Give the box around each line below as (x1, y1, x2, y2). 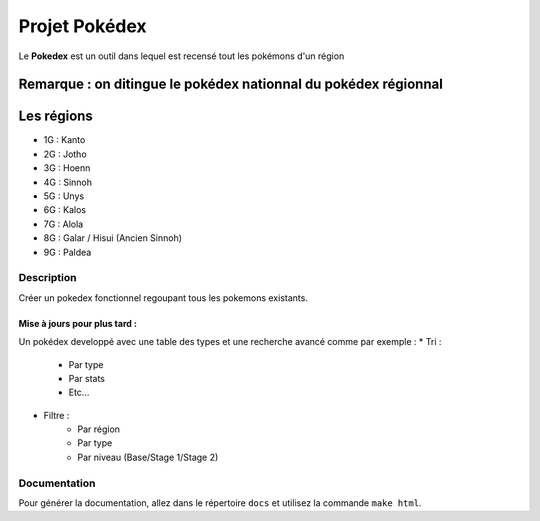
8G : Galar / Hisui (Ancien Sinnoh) (43, 232, 183, 244)
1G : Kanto (43, 134, 86, 146)
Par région (77, 423, 120, 435)
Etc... (68, 386, 90, 399)
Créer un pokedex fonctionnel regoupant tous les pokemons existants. (18, 291, 309, 304)
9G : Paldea (43, 246, 92, 258)
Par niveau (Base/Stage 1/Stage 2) (77, 451, 219, 463)
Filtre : (43, 409, 70, 421)
